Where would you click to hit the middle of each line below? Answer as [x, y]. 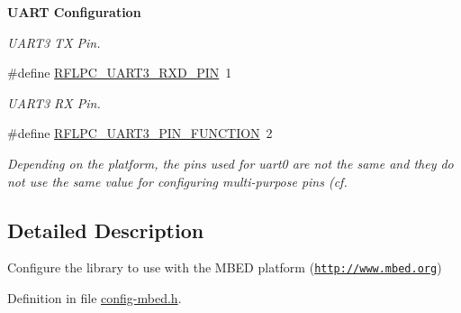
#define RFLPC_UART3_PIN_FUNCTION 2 [140, 133]
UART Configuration [74, 12]
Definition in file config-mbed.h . [95, 298]
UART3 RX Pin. [54, 102]
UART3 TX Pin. [54, 42]
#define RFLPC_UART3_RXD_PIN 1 [120, 73]
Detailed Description [106, 230]
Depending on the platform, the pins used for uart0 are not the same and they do [230, 163]
